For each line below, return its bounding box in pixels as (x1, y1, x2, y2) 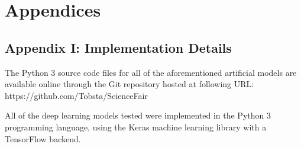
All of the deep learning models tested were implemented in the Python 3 (5, 109, 271, 122)
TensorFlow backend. (5, 132, 81, 145)
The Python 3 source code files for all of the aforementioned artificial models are (5, 66, 297, 78)
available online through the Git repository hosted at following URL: (5, 78, 254, 90)
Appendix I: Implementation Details (5, 38, 232, 56)
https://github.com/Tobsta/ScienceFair (5, 89, 148, 101)
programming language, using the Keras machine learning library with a (5, 120, 267, 133)
